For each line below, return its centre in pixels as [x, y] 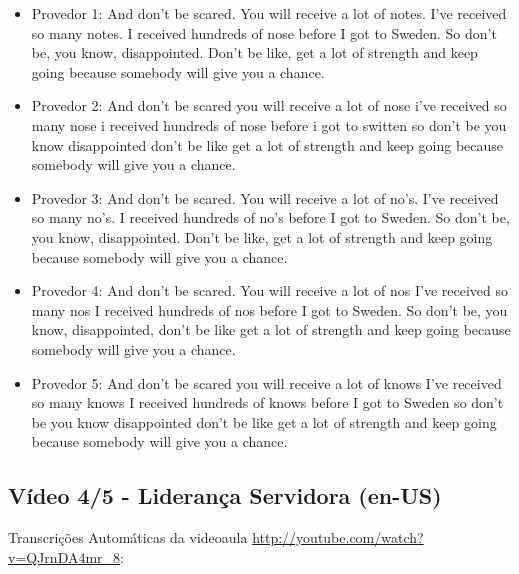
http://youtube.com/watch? [338, 537]
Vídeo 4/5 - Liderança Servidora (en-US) [225, 495]
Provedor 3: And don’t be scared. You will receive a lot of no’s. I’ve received [265, 197]
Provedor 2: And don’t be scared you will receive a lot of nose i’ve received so [269, 105]
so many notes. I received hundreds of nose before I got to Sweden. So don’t [264, 32]
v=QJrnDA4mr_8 [64, 556]
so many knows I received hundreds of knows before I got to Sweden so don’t [267, 402]
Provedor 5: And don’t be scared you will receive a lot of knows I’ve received [266, 382]
